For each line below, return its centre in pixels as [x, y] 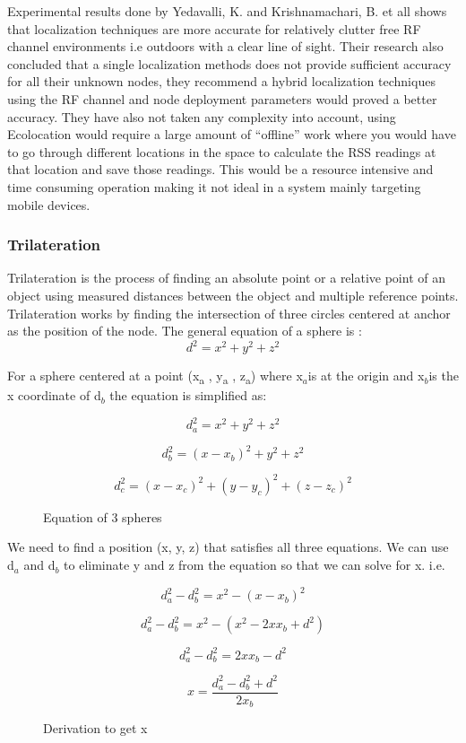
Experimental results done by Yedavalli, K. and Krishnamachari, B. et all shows [227, 11]
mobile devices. [49, 204]
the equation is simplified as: [188, 395]
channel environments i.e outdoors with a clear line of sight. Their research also [225, 46]
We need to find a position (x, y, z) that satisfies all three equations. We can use [228, 547]
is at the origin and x [366, 376]
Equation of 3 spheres [103, 516]
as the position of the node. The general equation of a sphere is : [185, 331]
